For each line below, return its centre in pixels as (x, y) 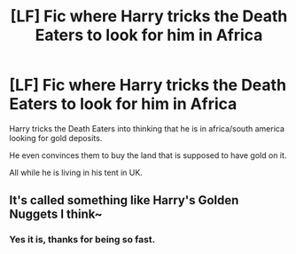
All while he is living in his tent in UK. (76, 172)
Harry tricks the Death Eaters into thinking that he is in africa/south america (147, 128)
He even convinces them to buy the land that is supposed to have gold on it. (148, 155)
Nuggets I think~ (56, 214)
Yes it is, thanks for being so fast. (82, 240)
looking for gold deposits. (56, 138)
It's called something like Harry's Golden (124, 200)
